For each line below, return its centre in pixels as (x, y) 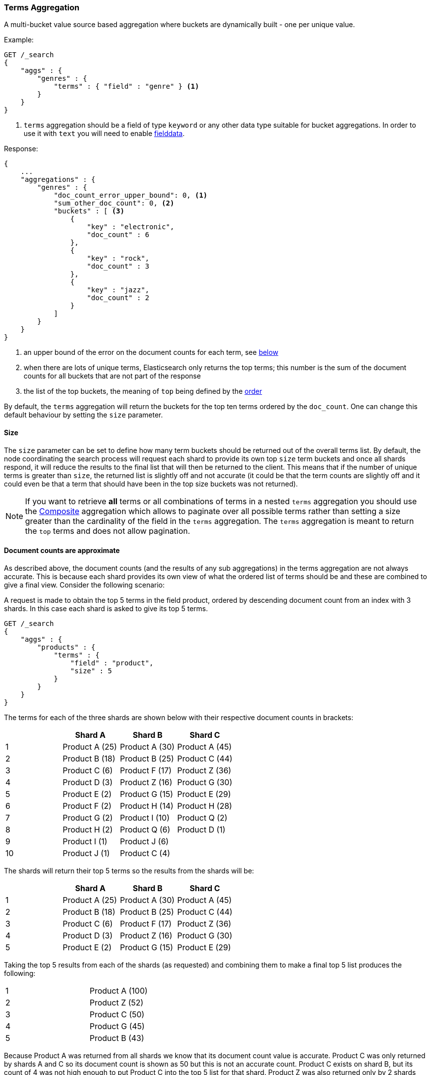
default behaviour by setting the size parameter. (83, 415)
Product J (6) (144, 841)
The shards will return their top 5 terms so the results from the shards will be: (129, 870)
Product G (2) (88, 817)
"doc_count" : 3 (118, 266)
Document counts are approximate (62, 551)
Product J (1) (86, 853)
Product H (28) (205, 806)
